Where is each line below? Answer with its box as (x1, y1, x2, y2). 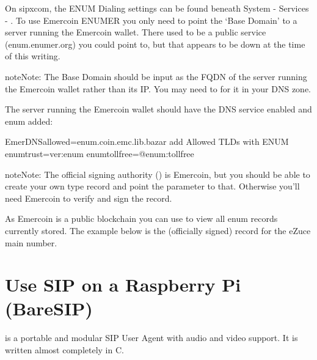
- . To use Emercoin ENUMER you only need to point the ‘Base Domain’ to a (5, 13, 297, 26)
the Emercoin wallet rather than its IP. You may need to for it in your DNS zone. (5, 82, 311, 95)
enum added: (5, 114, 53, 127)
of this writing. (5, 50, 60, 62)
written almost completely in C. (5, 343, 124, 356)
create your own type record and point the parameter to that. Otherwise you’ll (5, 180, 300, 193)
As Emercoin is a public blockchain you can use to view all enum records (5, 212, 278, 225)
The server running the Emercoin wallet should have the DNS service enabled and (5, 103, 312, 116)
